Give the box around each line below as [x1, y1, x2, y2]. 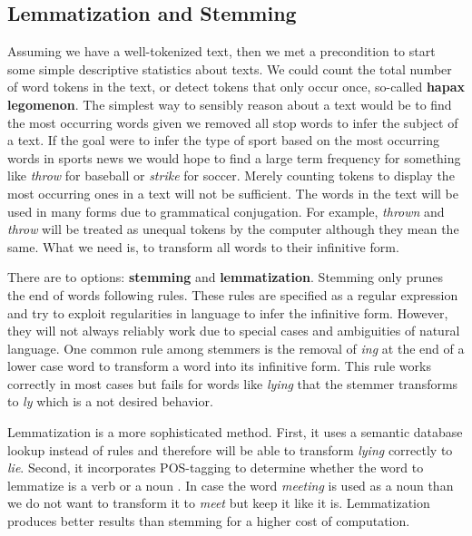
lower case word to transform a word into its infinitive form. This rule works [7, 356, 431, 375]
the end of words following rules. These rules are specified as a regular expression [7, 285, 458, 304]
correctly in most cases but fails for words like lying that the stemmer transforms [7, 374, 458, 393]
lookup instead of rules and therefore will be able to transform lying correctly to [7, 440, 453, 459]
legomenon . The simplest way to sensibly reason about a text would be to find [7, 94, 452, 113]
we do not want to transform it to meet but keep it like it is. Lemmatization [7, 493, 430, 512]
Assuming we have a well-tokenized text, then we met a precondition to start [7, 42, 436, 61]
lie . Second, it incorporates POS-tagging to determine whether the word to [7, 458, 424, 477]
